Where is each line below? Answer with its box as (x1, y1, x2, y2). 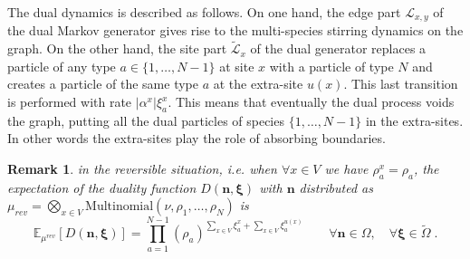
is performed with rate (7, 92, 132, 111)
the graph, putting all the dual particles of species (7, 110, 284, 129)
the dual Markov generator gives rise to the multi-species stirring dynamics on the (7, 21, 464, 40)
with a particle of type (269, 56, 394, 75)
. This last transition (343, 74, 458, 93)
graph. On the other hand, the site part (7, 39, 227, 58)
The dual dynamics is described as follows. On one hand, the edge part (7, 3, 401, 21)
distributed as (299, 177, 373, 197)
